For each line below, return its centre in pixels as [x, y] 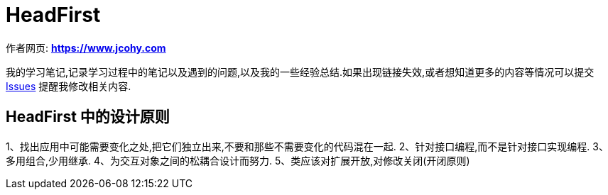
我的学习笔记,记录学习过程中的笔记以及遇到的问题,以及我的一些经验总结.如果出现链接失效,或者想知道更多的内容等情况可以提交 [300, 72]
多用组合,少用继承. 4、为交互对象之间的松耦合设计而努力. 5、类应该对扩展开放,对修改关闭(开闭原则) [238, 160]
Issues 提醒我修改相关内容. [69, 86]
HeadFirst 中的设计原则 [88, 117]
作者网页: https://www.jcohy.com [86, 48]
